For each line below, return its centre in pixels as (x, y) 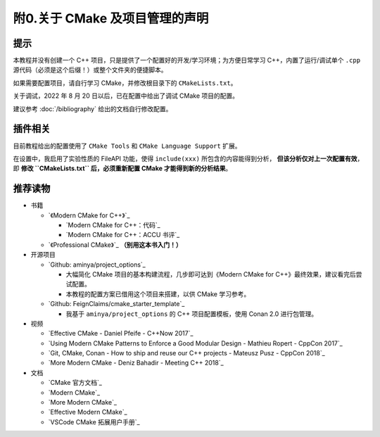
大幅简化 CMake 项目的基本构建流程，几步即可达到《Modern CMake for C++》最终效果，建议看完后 (211, 274)
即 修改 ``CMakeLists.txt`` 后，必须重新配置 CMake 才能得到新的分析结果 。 (122, 168)
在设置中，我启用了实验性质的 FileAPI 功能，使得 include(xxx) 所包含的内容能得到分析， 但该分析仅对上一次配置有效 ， (188, 158)
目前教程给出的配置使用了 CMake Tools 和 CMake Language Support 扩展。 (127, 146)
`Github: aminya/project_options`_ (97, 265)
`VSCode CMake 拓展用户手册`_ (94, 422)
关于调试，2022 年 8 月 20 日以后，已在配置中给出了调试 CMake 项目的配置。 (126, 96)
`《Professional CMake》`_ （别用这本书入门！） (115, 245)
